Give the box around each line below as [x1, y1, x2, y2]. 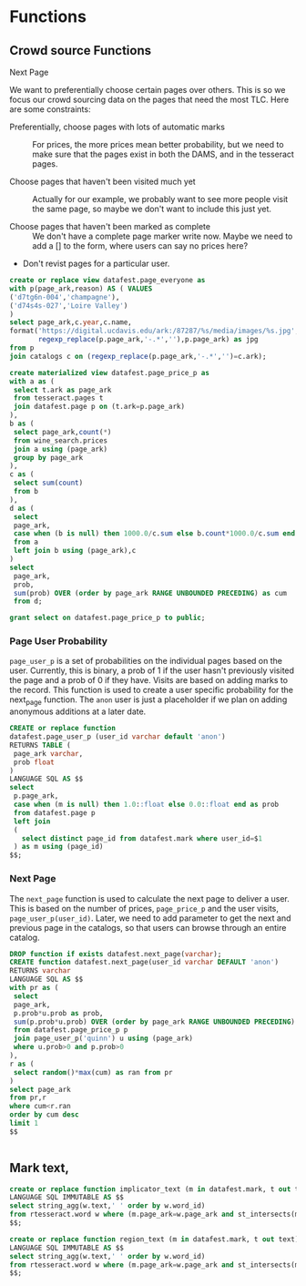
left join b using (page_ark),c [13, 546, 137, 556]
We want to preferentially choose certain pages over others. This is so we [9, 85, 286, 95]
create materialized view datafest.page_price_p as [9, 368, 209, 377]
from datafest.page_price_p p [13, 1026, 128, 1035]
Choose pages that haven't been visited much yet [9, 176, 196, 187]
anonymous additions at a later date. [9, 706, 147, 717]
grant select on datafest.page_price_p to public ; [9, 613, 206, 623]
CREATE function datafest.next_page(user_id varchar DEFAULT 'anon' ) [9, 958, 280, 967]
